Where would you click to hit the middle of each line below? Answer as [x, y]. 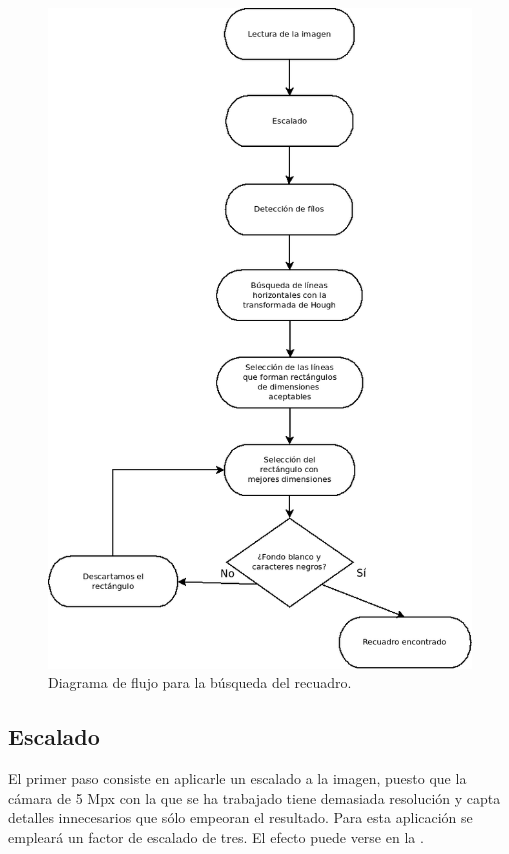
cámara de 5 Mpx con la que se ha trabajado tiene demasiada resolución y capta [254, 797]
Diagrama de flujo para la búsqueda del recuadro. [200, 682]
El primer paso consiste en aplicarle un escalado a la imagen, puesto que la [237, 778]
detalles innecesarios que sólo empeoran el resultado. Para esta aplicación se [240, 817]
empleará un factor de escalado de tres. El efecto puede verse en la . [216, 837]
